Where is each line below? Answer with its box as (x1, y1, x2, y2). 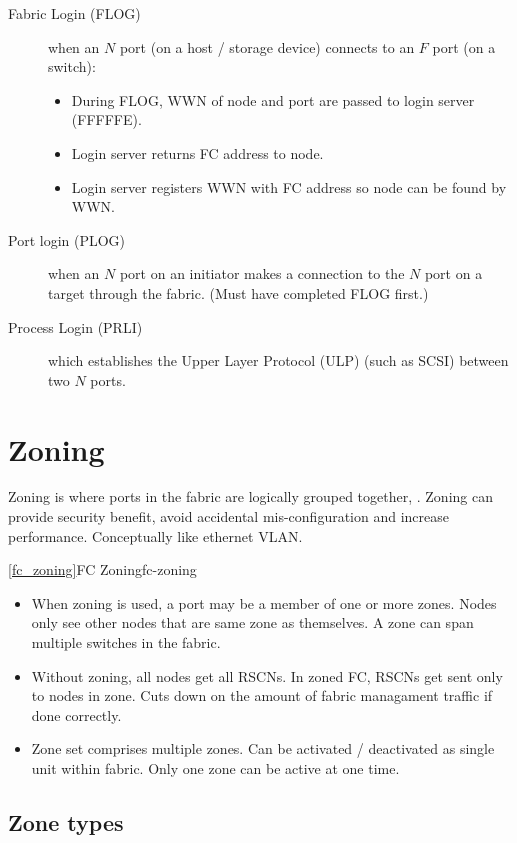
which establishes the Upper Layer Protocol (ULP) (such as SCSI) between (48, 350, 509, 371)
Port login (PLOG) (8, 229, 126, 250)
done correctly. (31, 704, 122, 725)
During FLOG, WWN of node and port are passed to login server (71, 89, 475, 110)
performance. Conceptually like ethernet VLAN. (8, 525, 303, 546)
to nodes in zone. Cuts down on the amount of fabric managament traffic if (31, 685, 493, 706)
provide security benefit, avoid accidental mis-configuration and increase (8, 506, 450, 527)
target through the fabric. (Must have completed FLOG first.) (48, 282, 429, 303)
